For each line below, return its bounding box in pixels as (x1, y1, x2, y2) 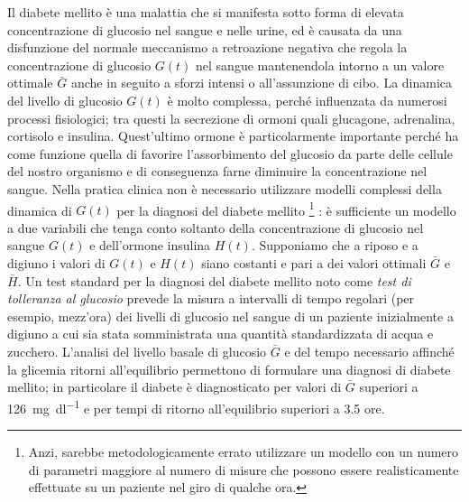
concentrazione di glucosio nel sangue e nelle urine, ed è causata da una (7, 20, 402, 39)
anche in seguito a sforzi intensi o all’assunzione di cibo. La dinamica (70, 73, 453, 92)
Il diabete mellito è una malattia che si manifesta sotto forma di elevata (7, 3, 404, 21)
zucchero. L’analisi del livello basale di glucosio (7, 341, 267, 360)
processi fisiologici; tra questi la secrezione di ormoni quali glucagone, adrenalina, (7, 108, 455, 127)
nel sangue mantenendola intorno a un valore (196, 55, 445, 74)
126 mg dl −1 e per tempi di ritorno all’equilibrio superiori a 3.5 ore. (7, 395, 385, 417)
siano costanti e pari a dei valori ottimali (201, 253, 427, 272)
